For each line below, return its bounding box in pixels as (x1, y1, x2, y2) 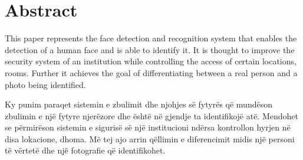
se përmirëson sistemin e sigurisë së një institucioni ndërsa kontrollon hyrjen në (5, 121, 291, 133)
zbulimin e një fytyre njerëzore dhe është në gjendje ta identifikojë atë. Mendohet (5, 109, 298, 122)
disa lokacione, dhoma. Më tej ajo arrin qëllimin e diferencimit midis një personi (5, 132, 295, 145)
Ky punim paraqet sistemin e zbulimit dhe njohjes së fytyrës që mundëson (5, 98, 272, 110)
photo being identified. (5, 78, 86, 90)
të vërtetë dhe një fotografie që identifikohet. (5, 144, 166, 156)
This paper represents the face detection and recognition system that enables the (5, 32, 297, 44)
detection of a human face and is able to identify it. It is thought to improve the (5, 43, 295, 55)
